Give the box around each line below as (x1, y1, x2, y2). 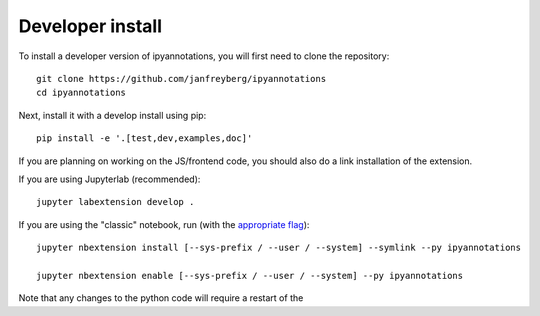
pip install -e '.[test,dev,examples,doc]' (36, 133, 253, 144)
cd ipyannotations (36, 87, 127, 99)
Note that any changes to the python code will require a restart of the (18, 292, 304, 304)
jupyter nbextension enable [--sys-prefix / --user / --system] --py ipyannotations (36, 270, 464, 281)
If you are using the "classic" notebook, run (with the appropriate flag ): (18, 218, 310, 230)
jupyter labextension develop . (36, 196, 195, 208)
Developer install (18, 15, 163, 37)
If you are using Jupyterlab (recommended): (18, 173, 201, 185)
